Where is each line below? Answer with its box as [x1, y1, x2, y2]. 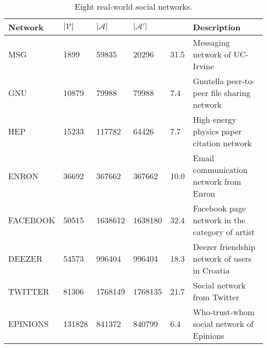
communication [193, 164, 248, 176]
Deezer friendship [193, 241, 256, 253]
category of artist [193, 226, 255, 238]
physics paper [193, 125, 242, 137]
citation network [193, 137, 252, 149]
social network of [193, 318, 254, 330]
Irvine [193, 60, 214, 72]
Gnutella [193, 75, 224, 87]
